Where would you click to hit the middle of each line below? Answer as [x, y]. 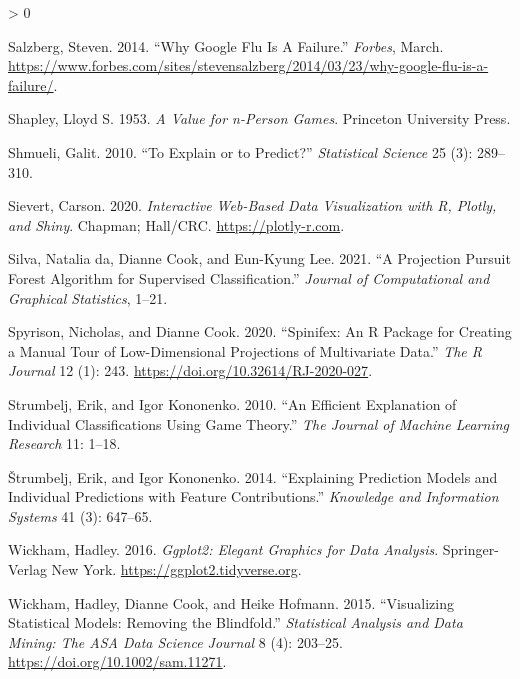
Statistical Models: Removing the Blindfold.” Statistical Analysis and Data [235, 622]
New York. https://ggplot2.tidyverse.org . [176, 569]
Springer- [470, 549]
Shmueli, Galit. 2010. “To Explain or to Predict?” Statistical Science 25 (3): [240, 151]
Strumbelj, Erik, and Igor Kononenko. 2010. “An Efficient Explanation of [232, 403]
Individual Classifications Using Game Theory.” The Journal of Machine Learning [258, 423]
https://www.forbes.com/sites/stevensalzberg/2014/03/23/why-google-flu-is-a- [248, 65]
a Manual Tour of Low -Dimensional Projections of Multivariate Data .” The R [245, 350]
